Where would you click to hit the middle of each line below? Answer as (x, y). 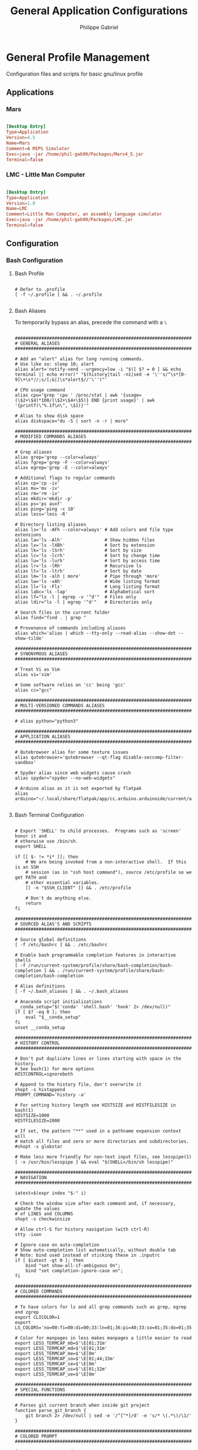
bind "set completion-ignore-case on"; (75, 1271)
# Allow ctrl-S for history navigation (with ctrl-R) (82, 1229)
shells (23, 960)
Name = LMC (17, 209)
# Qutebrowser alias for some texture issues (71, 752)
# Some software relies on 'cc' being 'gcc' (70, 685)
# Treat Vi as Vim (37, 669)
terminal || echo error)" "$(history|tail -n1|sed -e (82, 374)
